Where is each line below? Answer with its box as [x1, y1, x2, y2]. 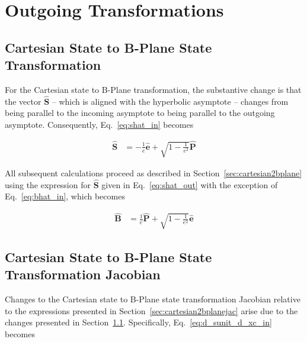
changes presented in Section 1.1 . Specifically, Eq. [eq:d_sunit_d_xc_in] [5, 316, 272, 328]
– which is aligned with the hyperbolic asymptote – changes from [52, 95, 289, 107]
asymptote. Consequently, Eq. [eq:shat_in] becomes [5, 118, 194, 130]
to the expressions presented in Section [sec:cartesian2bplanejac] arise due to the [5, 304, 298, 317]
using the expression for [5, 178, 91, 191]
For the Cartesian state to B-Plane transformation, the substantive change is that [5, 83, 302, 95]
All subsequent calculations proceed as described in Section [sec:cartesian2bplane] [5, 167, 302, 179]
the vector [5, 95, 41, 107]
